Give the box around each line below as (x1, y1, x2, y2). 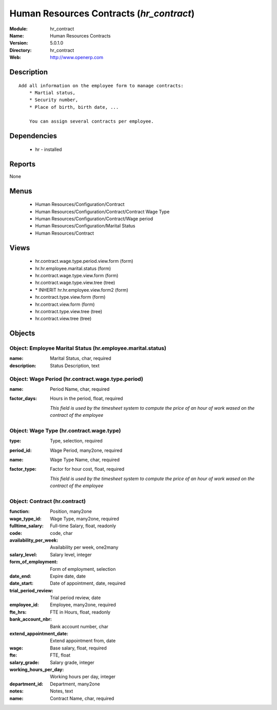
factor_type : (9, 466, 37, 472)
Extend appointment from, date (50, 638, 116, 644)
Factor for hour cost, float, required (50, 466, 125, 472)
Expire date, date (50, 573, 86, 579)
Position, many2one (50, 508, 92, 514)
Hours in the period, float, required (50, 395, 123, 401)
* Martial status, (29, 90, 76, 95)
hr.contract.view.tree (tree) (35, 316, 92, 322)
